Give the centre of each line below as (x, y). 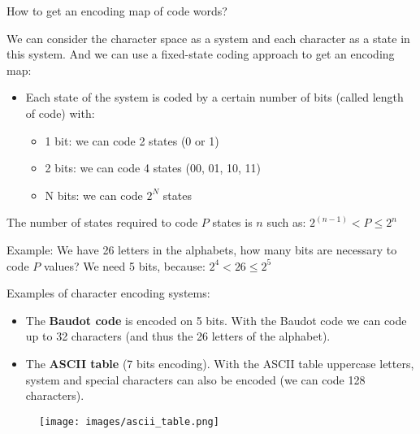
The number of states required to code (102, 222)
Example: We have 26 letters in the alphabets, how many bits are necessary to (202, 249)
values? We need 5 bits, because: (124, 265)
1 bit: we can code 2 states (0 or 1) (132, 140)
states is (232, 222)
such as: (286, 222)
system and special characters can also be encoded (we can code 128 (195, 379)
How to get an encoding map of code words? (117, 11)
